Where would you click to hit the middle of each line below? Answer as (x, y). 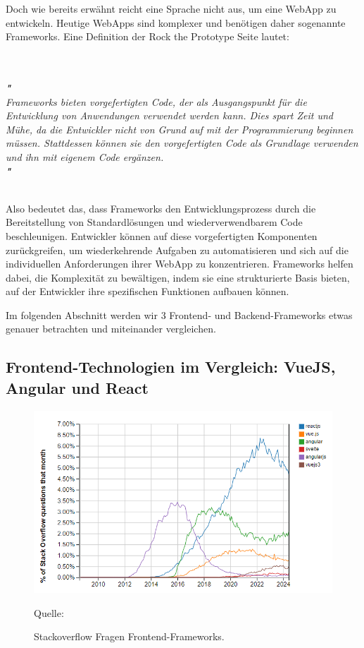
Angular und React (77, 387)
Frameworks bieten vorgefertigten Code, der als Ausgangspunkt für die (156, 101)
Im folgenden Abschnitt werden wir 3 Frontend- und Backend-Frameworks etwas (179, 314)
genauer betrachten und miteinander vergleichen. (111, 329)
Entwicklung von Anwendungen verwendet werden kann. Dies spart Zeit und (169, 115)
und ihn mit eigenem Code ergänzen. (85, 156)
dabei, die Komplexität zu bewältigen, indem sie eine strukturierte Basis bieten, (178, 277)
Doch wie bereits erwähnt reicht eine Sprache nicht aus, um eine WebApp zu (171, 8)
